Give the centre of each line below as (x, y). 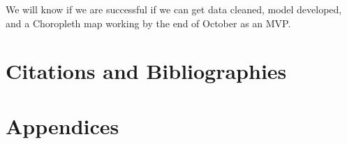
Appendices (62, 125)
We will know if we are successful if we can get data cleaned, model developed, (174, 9)
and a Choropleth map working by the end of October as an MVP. (148, 23)
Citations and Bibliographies (146, 71)
